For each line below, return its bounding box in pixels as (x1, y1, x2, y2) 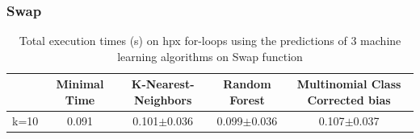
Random (223, 76, 271, 92)
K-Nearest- (131, 76, 195, 92)
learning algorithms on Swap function (117, 47, 303, 64)
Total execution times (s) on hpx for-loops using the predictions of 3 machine (19, 32, 401, 49)
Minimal (56, 76, 104, 92)
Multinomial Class (296, 76, 401, 92)
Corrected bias (307, 92, 391, 108)
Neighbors (133, 92, 192, 108)
